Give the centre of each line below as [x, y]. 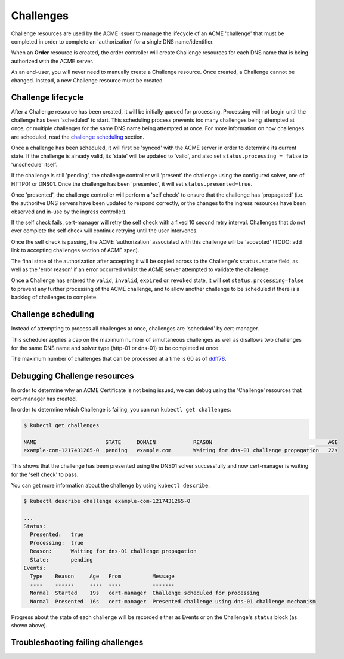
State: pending [62, 560]
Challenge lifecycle [48, 98]
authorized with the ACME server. [52, 61]
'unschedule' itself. [34, 164]
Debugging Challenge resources [72, 376]
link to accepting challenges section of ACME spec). [75, 250]
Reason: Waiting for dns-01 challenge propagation [113, 551]
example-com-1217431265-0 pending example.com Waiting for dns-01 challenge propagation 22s [181, 450]
